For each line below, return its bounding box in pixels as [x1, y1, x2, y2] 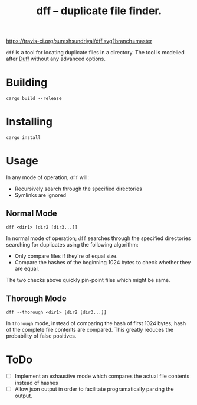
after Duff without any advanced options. [6, 55, 106, 63]
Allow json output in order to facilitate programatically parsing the [14, 385, 174, 393]
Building [6, 76, 48, 89]
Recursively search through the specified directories [14, 185, 143, 192]
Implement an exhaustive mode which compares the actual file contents [14, 372, 190, 380]
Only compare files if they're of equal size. [14, 252, 118, 260]
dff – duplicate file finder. [36, 4, 162, 18]
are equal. [14, 265, 40, 272]
